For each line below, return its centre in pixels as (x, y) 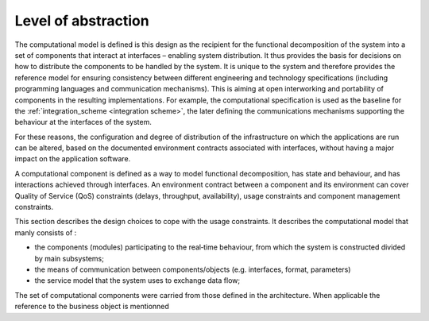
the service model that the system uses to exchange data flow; (137, 280)
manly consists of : (46, 232)
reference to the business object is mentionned (92, 307)
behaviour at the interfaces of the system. (83, 122)
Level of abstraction (82, 21)
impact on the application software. (73, 159)
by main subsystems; (70, 258)
